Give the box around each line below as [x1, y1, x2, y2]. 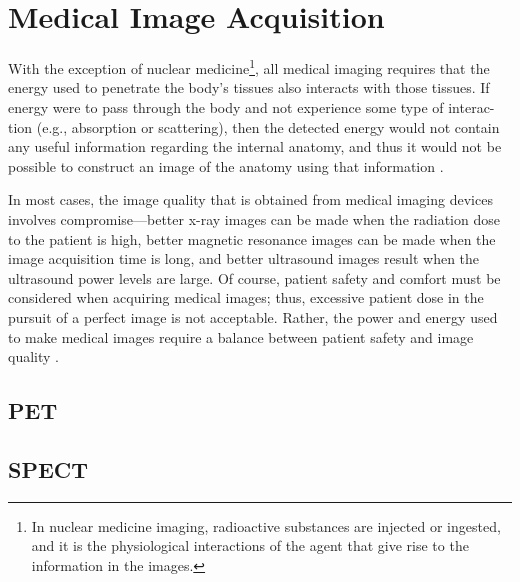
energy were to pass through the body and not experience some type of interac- [8, 96, 495, 117]
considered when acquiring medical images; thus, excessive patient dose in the [8, 287, 484, 308]
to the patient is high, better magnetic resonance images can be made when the [8, 228, 496, 249]
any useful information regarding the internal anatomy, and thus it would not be [8, 136, 502, 157]
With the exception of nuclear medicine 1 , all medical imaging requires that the [8, 55, 490, 78]
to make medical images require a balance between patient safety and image [8, 326, 474, 347]
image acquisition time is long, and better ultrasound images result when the [8, 248, 480, 269]
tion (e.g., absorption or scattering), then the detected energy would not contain [8, 116, 500, 137]
